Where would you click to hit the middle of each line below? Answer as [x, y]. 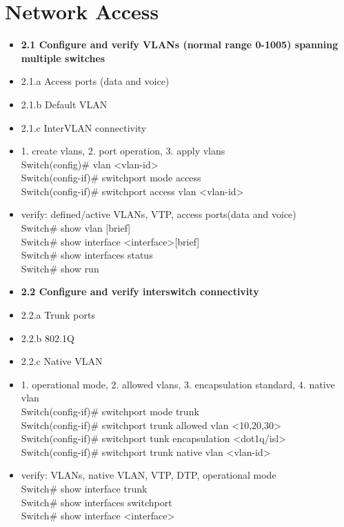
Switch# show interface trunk [84, 488]
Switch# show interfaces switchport [97, 502]
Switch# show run [60, 268]
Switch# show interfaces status [87, 255]
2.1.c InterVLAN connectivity [84, 127]
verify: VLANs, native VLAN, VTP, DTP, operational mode [149, 475]
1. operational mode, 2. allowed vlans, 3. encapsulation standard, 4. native [178, 384]
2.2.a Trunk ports [58, 315]
